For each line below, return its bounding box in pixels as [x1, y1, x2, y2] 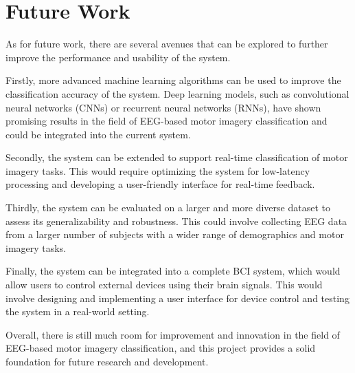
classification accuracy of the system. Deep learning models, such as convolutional [5, 86, 350, 100]
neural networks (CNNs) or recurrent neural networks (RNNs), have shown [5, 100, 321, 114]
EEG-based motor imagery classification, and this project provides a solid [5, 341, 316, 355]
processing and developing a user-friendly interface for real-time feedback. [5, 177, 315, 191]
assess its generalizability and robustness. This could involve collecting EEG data [5, 213, 347, 228]
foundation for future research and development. [5, 354, 209, 368]
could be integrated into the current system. [5, 127, 191, 141]
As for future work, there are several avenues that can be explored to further [5, 36, 328, 51]
